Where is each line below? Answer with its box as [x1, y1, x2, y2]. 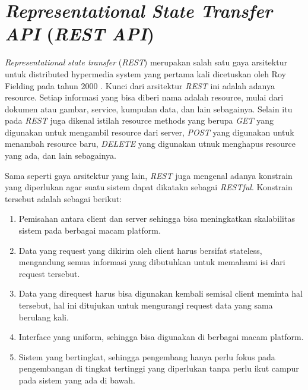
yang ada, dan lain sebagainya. [5, 149, 116, 162]
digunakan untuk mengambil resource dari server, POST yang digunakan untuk [5, 125, 294, 138]
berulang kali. [18, 310, 69, 323]
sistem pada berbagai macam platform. [18, 224, 161, 237]
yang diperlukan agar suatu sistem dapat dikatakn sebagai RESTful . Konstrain [5, 181, 293, 193]
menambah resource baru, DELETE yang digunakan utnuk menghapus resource [5, 137, 296, 150]
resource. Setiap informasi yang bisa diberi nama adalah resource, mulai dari [5, 91, 284, 103]
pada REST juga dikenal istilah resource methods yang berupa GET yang [5, 114, 274, 127]
